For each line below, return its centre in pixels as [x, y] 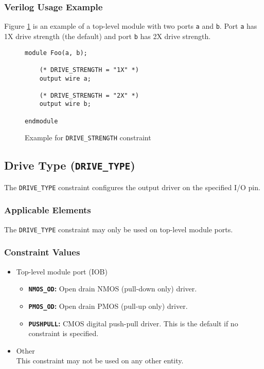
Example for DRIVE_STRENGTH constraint [88, 137]
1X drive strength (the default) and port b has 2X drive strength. [108, 36]
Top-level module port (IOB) [62, 271]
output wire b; [65, 104]
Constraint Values [42, 252]
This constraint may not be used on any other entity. [100, 361]
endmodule [41, 121]
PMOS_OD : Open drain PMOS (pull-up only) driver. [108, 306]
